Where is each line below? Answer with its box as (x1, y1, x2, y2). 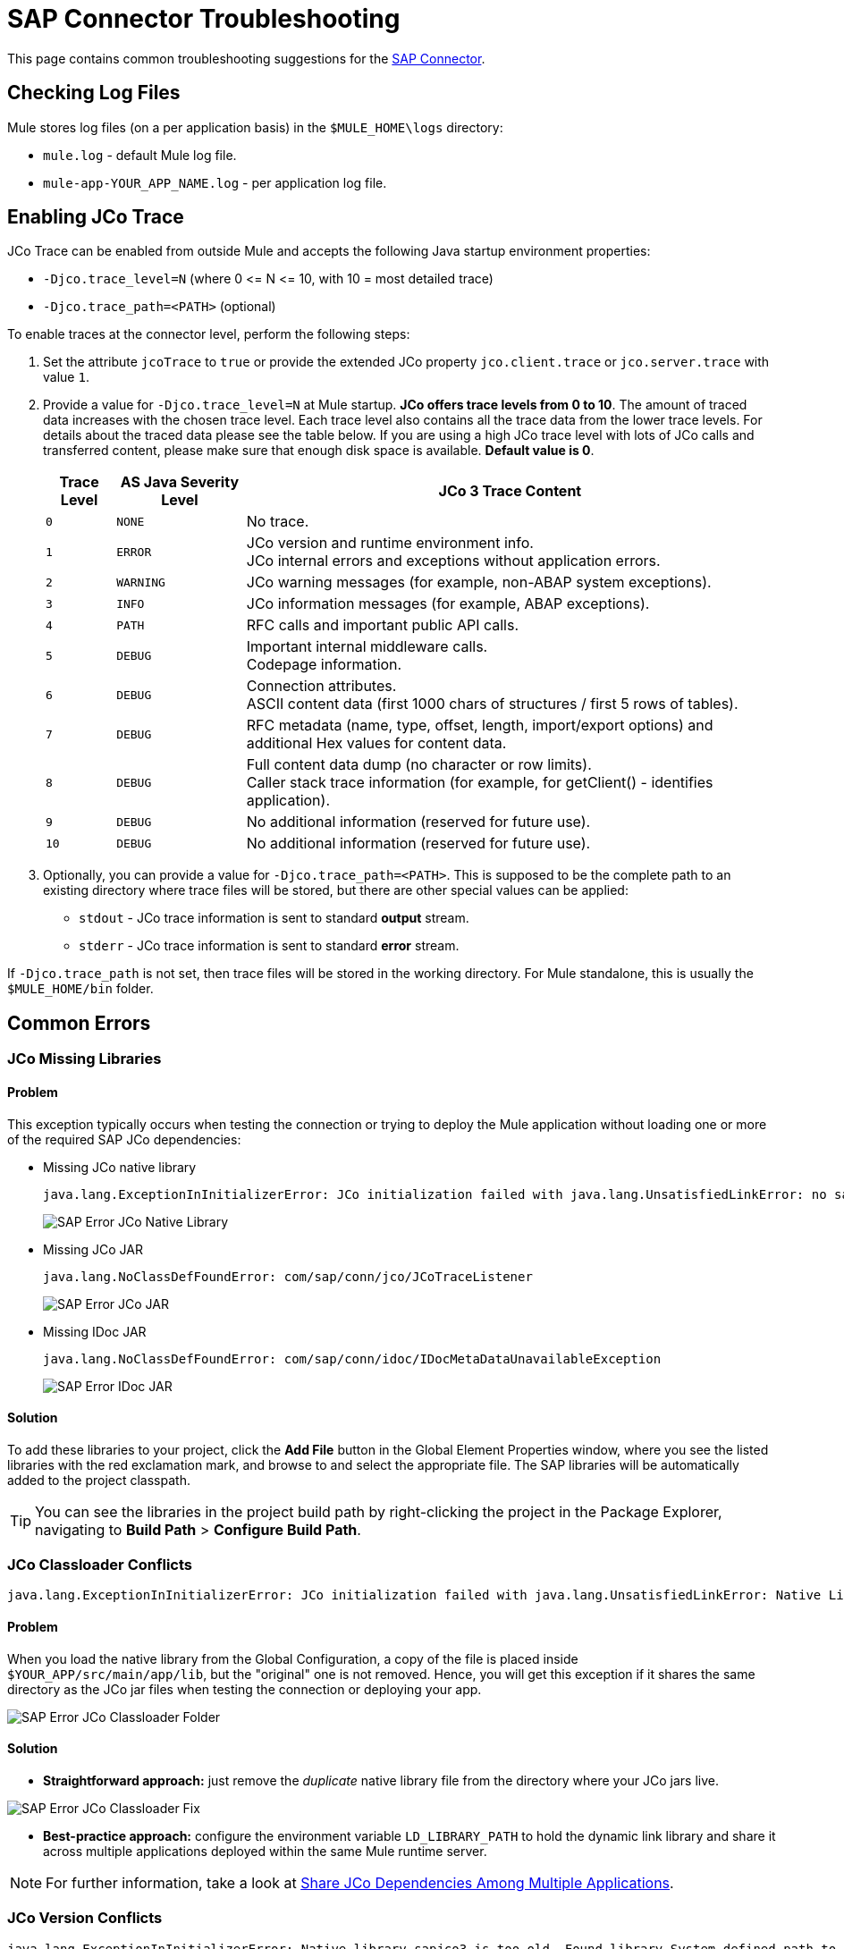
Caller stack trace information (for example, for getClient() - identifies (246, 773, 713, 792)
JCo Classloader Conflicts (7, 1556, 193, 1574)
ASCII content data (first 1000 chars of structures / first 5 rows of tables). (246, 695, 738, 713)
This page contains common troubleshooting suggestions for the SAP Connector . (7, 50, 485, 66)
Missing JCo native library (43, 1159, 197, 1175)
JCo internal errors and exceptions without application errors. (246, 552, 661, 570)
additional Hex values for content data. (246, 734, 507, 753)
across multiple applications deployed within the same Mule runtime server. (43, 1843, 487, 1859)
